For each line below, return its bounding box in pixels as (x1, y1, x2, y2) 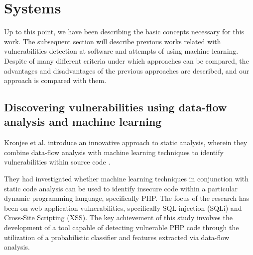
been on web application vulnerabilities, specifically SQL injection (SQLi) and (4, 202, 242, 213)
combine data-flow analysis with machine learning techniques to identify (4, 147, 224, 157)
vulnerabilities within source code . (4, 157, 111, 167)
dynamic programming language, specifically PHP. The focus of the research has (4, 193, 250, 203)
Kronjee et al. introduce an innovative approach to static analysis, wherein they (4, 137, 248, 148)
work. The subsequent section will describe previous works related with (4, 36, 221, 46)
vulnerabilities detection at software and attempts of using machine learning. (4, 46, 239, 56)
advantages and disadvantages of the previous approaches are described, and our (4, 65, 250, 76)
